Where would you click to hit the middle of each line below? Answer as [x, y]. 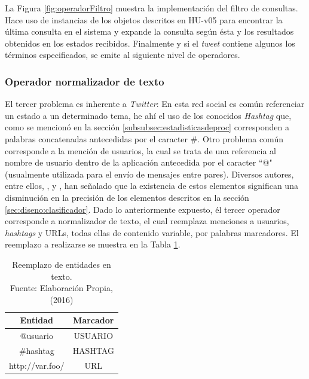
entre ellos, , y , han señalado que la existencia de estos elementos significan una [152, 186]
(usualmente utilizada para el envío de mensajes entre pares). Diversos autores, [149, 174]
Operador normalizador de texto [85, 81]
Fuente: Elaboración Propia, [62, 288]
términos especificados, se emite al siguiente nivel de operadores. [123, 55]
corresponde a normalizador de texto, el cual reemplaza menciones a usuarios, [147, 221]
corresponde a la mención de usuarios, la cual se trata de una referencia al [140, 150]
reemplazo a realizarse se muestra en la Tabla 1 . [93, 244]
